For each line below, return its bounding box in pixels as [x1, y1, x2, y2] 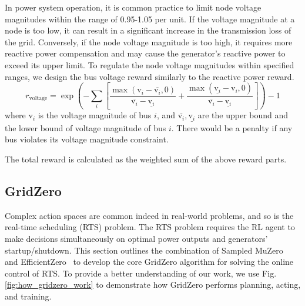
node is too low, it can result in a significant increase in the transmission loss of [5, 24, 291, 36]
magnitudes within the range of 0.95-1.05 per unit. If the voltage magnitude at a [5, 12, 295, 25]
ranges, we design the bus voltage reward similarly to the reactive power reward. [5, 70, 294, 82]
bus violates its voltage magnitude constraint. [5, 133, 169, 145]
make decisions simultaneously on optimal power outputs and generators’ [5, 232, 268, 244]
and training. [5, 290, 52, 302]
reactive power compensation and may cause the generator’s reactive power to [5, 47, 286, 59]
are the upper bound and [197, 109, 289, 121]
